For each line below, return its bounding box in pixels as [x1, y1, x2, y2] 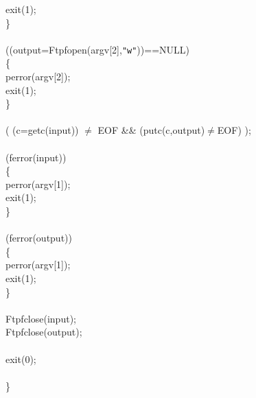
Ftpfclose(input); [5, 311, 76, 325]
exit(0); [5, 351, 36, 366]
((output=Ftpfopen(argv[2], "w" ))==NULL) [5, 42, 189, 56]
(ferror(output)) [5, 231, 72, 245]
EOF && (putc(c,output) [97, 123, 205, 137]
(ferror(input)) [5, 150, 67, 164]
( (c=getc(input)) [5, 123, 79, 137]
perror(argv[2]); [5, 69, 71, 84]
